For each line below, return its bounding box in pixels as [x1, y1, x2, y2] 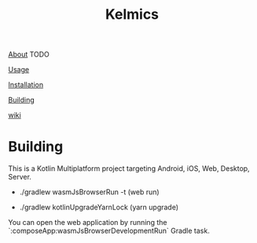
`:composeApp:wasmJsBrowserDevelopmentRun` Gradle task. [8, 226, 210, 236]
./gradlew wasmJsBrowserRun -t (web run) [19, 187, 160, 197]
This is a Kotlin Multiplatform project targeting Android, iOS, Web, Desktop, [8, 164, 250, 173]
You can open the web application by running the [8, 218, 167, 227]
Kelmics [105, 5, 160, 24]
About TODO [8, 49, 50, 60]
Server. [8, 172, 31, 182]
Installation [8, 80, 44, 89]
